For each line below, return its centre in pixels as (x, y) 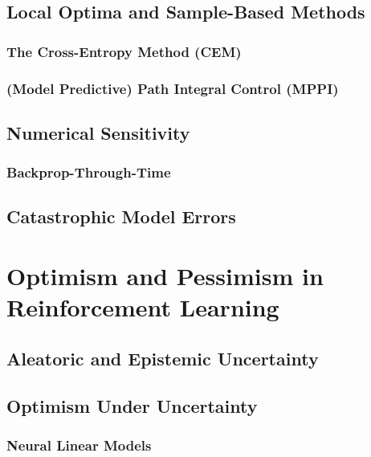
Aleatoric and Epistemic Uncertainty (163, 358)
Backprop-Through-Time (89, 172)
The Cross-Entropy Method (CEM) (124, 51)
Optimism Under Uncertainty (132, 405)
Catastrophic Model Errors (121, 216)
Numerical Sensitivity (98, 132)
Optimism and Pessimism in (165, 276)
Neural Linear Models (79, 445)
